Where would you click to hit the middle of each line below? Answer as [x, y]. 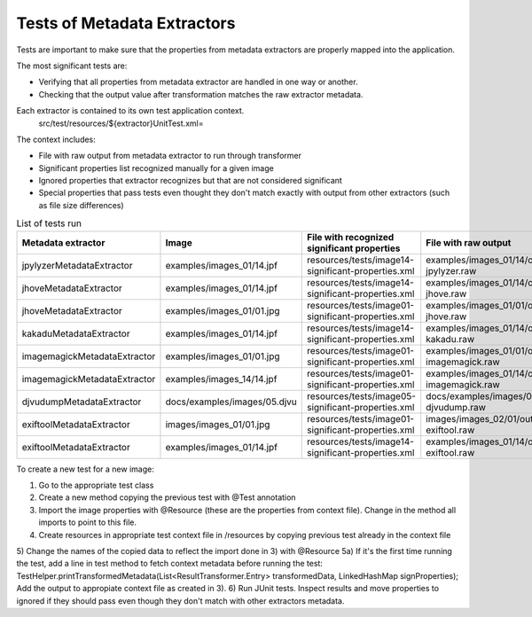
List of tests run [49, 223]
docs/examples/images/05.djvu [231, 402]
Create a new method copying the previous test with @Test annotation [167, 497]
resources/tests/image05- [361, 396]
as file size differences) [81, 205]
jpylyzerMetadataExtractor [77, 265]
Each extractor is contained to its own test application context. [130, 111]
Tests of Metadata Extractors [126, 23]
